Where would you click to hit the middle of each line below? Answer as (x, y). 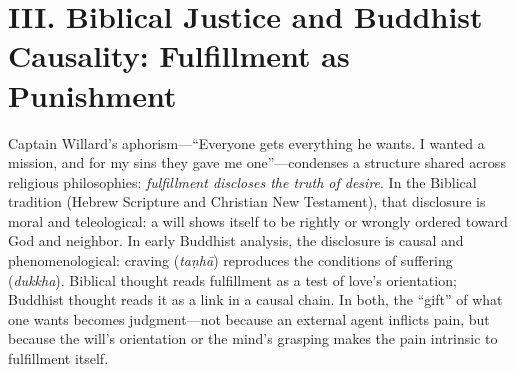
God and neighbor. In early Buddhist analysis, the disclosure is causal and (236, 240)
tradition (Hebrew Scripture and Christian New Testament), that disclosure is (247, 201)
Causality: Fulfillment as (179, 55)
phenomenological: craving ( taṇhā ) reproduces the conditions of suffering (230, 260)
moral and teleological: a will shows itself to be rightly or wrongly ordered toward (258, 220)
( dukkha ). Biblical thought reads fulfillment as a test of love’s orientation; (232, 279)
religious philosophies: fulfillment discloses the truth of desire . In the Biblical (242, 181)
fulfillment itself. (58, 358)
